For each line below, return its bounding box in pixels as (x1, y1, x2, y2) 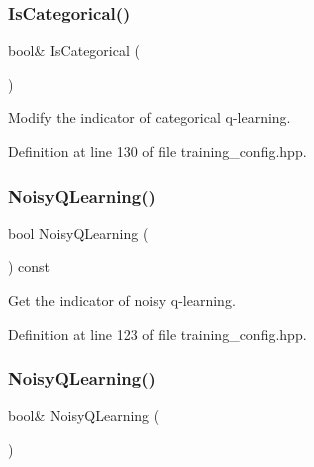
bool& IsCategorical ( (8, 40, 140, 61)
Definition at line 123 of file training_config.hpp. (8, 323, 307, 344)
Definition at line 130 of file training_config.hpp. (8, 141, 307, 161)
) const (8, 256, 51, 277)
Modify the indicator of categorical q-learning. (8, 107, 291, 128)
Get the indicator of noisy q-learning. (8, 290, 236, 310)
